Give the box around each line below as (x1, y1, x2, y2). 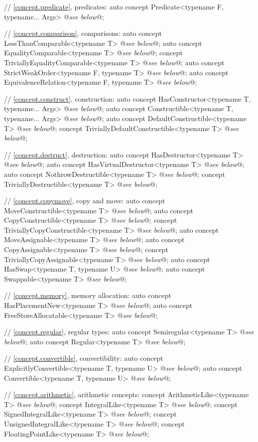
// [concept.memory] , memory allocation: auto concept (4, 290, 171, 300)
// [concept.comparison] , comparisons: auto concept (4, 28, 162, 38)
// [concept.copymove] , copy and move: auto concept (4, 195, 165, 206)
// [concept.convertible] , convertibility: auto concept (4, 353, 163, 363)
